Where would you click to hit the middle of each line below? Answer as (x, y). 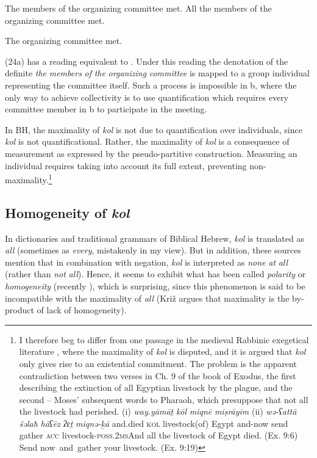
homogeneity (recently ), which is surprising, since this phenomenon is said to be (155, 285)
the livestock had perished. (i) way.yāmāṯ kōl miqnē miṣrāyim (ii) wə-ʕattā (158, 411)
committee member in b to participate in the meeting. (106, 109)
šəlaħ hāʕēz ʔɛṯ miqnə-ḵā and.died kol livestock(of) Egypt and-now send (154, 423)
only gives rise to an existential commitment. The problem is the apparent (158, 363)
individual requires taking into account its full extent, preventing (126, 165)
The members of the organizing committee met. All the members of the (138, 8)
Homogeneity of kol (67, 212)
